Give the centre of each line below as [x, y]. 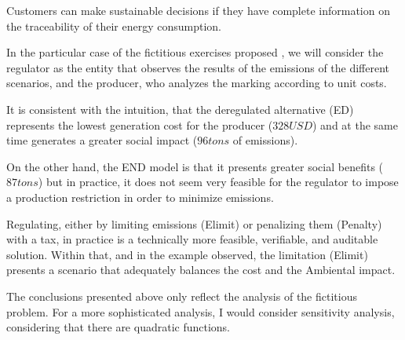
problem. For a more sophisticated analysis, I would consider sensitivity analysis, [201, 311]
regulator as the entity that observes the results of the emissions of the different [198, 67]
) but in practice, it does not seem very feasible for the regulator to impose [218, 182]
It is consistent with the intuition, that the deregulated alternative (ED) [180, 109]
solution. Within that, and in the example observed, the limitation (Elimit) [187, 254]
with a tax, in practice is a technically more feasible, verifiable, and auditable [192, 239]
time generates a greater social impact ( [102, 140]
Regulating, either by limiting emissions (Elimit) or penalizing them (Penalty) [194, 223]
